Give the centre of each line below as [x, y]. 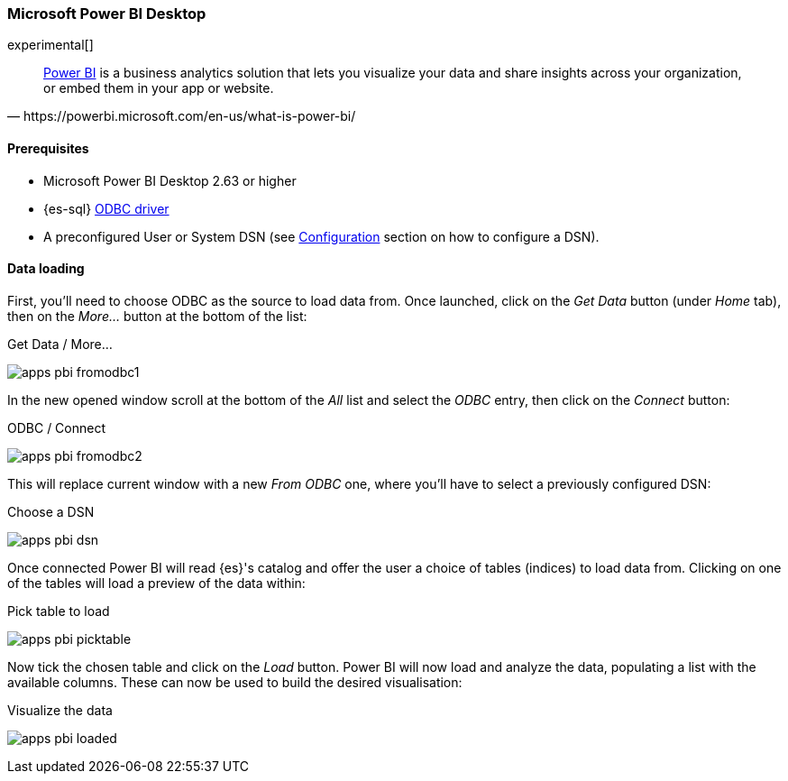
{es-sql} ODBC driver [106, 208]
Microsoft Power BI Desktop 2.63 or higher [170, 180]
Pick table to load [59, 611]
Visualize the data [60, 710]
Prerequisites [48, 148]
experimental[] [50, 45]
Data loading [46, 269]
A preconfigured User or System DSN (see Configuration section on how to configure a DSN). [321, 236]
